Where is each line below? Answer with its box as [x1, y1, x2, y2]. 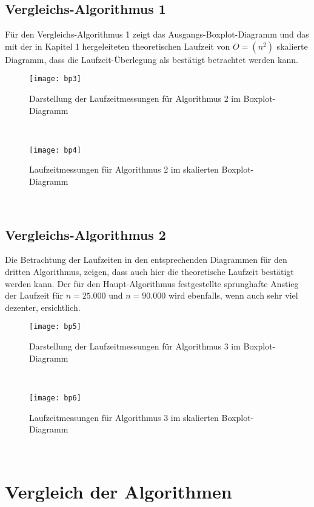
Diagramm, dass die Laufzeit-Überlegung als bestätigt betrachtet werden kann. [5, 53, 298, 65]
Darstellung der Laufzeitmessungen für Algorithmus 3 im [29, 340, 241, 353]
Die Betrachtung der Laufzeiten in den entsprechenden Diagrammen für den [5, 253, 287, 266]
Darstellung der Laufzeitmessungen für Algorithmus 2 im [29, 92, 241, 105]
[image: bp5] [29, 322, 81, 331]
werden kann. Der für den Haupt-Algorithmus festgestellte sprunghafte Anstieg [5, 277, 299, 290]
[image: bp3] [29, 75, 81, 84]
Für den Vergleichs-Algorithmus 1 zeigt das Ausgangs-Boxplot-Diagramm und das [5, 28, 309, 41]
